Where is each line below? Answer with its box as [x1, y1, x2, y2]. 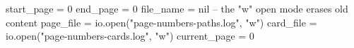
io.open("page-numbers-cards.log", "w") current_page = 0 [6, 29, 254, 43]
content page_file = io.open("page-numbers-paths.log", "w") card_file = [6, 15, 317, 29]
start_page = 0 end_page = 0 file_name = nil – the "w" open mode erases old [6, 1, 348, 15]
